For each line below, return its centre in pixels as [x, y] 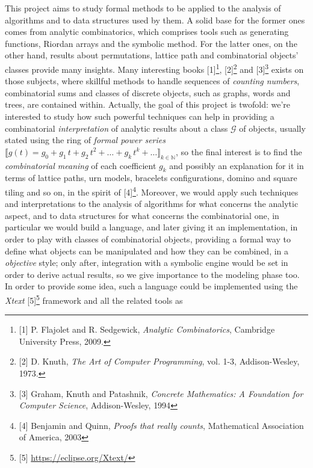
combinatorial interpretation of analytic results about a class [116, 128]
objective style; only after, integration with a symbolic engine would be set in [147, 263]
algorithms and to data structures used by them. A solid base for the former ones [155, 20]
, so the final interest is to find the [239, 151]
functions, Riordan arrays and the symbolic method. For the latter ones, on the [151, 43]
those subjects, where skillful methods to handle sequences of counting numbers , [152, 81]
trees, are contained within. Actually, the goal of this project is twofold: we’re [148, 104]
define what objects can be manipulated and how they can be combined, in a [147, 251]
